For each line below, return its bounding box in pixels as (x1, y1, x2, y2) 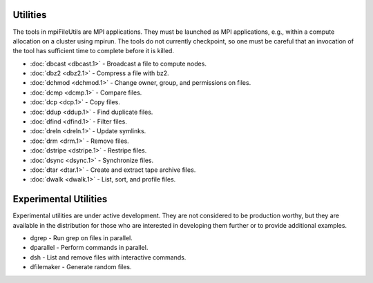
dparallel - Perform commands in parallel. (30, 244, 149, 252)
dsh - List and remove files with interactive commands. (30, 253, 186, 262)
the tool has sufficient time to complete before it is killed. (12, 47, 174, 55)
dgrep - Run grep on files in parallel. (30, 234, 133, 242)
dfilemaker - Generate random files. (30, 263, 132, 271)
